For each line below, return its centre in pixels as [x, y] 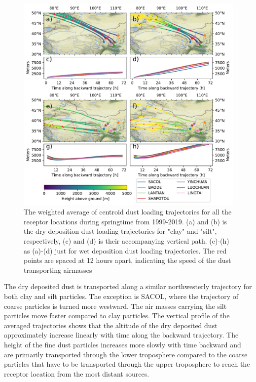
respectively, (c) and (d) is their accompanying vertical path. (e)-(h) [127, 240]
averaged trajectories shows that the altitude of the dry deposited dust [111, 325]
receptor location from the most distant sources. [77, 373]
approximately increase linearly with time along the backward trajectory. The [121, 335]
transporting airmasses [58, 270]
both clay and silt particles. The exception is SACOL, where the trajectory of [121, 296]
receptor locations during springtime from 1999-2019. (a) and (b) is [125, 221]
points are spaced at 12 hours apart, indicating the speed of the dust [128, 260]
